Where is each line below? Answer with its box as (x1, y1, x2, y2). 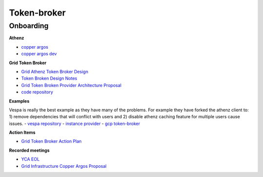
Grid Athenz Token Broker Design (21, 69, 89, 74)
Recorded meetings (9, 147, 50, 153)
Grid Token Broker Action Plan (21, 139, 82, 144)
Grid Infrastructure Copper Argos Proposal (21, 163, 107, 169)
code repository (21, 89, 54, 95)
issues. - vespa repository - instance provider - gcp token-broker (9, 121, 140, 126)
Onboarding (9, 21, 49, 30)
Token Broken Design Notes (21, 75, 77, 81)
